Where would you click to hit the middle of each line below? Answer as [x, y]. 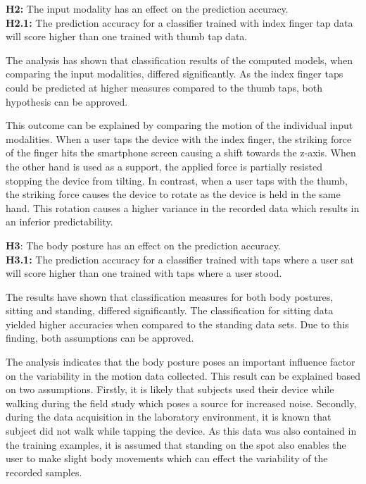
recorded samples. [44, 472]
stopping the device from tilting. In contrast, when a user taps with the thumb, [177, 180]
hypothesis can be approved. [67, 101]
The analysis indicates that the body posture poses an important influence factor [181, 362]
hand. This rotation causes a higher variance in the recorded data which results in [183, 207]
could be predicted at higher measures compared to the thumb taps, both [164, 87]
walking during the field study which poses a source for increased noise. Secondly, [181, 403]
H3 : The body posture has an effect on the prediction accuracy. [143, 245]
